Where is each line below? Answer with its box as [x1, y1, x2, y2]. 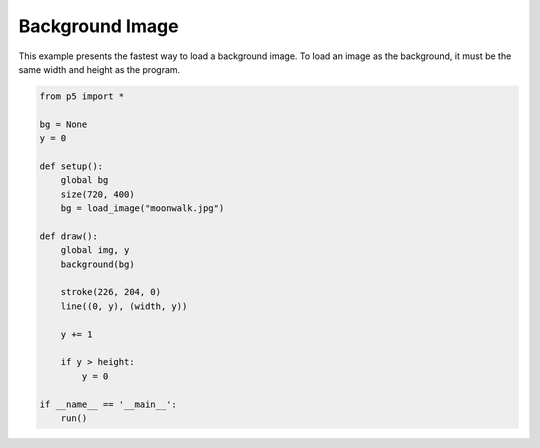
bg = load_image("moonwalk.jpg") [60, 203, 225, 214]
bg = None [39, 118, 88, 130]
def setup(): [39, 160, 104, 172]
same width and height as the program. [18, 63, 181, 75]
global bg [60, 175, 109, 186]
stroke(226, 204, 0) [60, 286, 162, 298]
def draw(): [39, 230, 99, 242]
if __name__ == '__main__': [39, 398, 177, 410]
